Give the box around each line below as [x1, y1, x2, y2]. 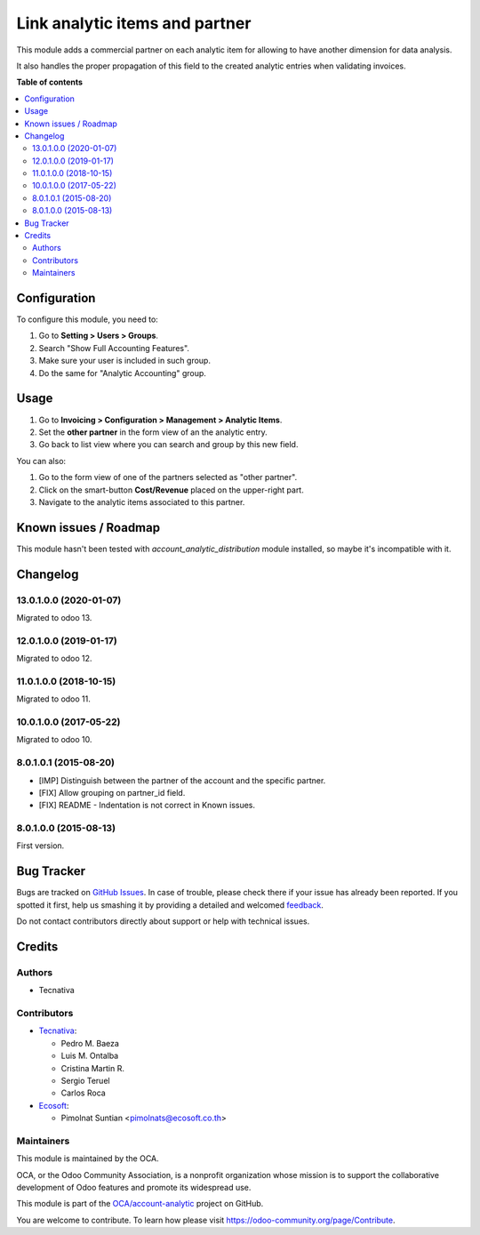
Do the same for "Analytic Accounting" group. [38, 367, 206, 378]
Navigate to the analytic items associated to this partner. [38, 496, 245, 507]
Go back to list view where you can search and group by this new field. [38, 439, 299, 450]
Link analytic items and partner [16, 13, 252, 33]
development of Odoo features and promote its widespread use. [16, 1183, 252, 1193]
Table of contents [16, 76, 84, 88]
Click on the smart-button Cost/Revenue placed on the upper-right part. [38, 485, 304, 495]
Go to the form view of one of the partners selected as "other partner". [38, 472, 298, 483]
